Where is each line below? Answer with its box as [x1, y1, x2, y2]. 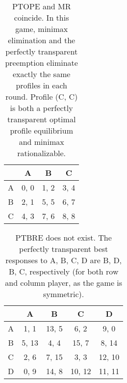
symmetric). [43, 288, 84, 300]
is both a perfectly [10, 102, 73, 113]
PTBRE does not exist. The [15, 232, 112, 243]
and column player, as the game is [5, 277, 123, 288]
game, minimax [15, 23, 68, 34]
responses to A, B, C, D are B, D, [5, 254, 122, 266]
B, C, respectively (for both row [8, 266, 119, 277]
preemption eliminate [5, 57, 78, 68]
